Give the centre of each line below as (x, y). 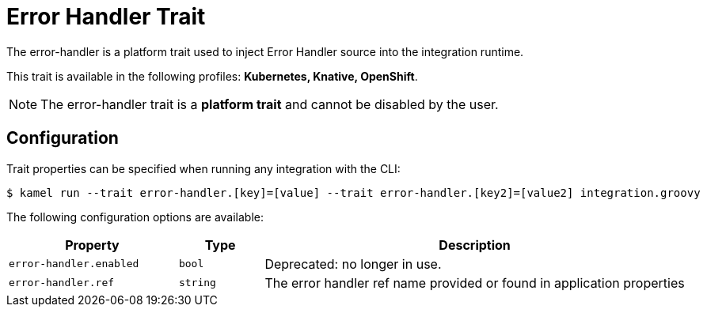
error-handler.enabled (74, 264)
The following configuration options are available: (135, 217)
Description (475, 245)
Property (92, 245)
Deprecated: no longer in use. (353, 264)
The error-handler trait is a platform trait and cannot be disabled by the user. (270, 104)
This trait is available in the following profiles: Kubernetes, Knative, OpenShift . (212, 76)
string (197, 283)
